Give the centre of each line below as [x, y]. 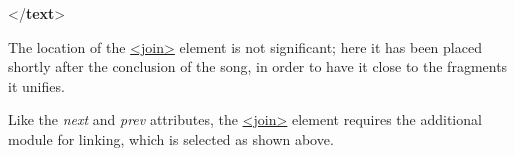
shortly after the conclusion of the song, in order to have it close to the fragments [258, 66]
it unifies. [36, 85]
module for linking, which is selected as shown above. [171, 138]
